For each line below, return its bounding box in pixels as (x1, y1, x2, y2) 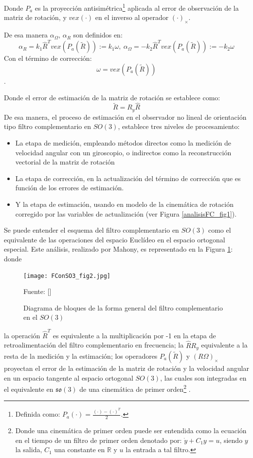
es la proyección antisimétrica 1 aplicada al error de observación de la (35, 1, 239, 13)
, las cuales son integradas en (160, 372, 247, 383)
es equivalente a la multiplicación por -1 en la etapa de (53, 330, 216, 340)
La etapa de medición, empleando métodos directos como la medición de (15, 138, 232, 147)
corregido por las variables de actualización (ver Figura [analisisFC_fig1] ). (15, 208, 237, 219)
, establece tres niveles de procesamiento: (118, 121, 240, 131)
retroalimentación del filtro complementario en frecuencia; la (4, 340, 184, 350)
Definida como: (15, 409, 60, 419)
